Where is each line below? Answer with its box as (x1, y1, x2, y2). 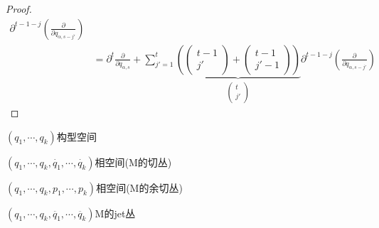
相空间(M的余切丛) (96, 180, 183, 195)
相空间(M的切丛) (95, 154, 172, 169)
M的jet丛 (95, 205, 136, 220)
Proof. (6, 1, 32, 16)
